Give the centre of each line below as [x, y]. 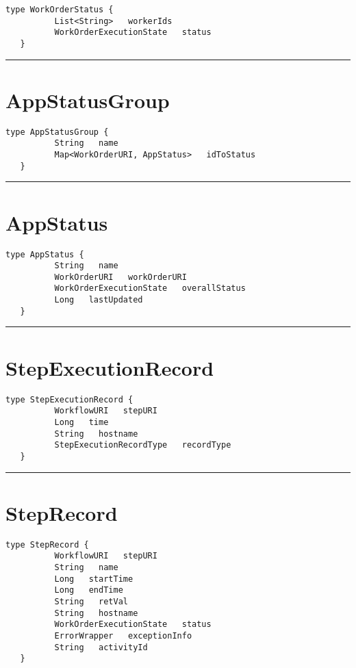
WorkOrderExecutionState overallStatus [150, 288]
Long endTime [89, 590]
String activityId [101, 647]
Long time [81, 422]
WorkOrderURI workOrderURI [120, 277]
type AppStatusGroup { [57, 132]
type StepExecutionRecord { [69, 399]
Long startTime [94, 579]
